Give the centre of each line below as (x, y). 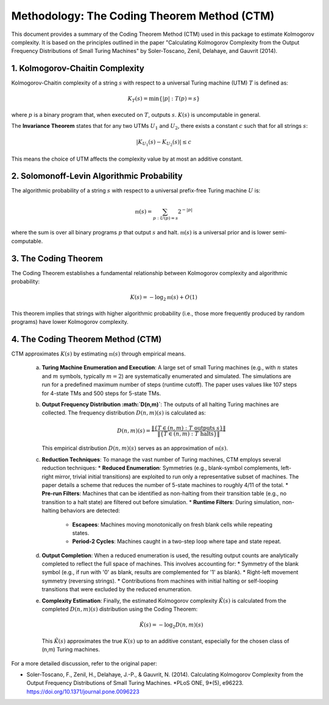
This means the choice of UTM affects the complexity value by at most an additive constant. (127, 159)
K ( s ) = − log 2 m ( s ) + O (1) (164, 298)
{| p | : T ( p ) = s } (179, 99)
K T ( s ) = (138, 99)
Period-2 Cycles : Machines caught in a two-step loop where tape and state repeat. (177, 541)
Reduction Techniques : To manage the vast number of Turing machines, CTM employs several (161, 459)
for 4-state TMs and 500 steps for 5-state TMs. (101, 393)
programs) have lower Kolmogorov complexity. (70, 322)
